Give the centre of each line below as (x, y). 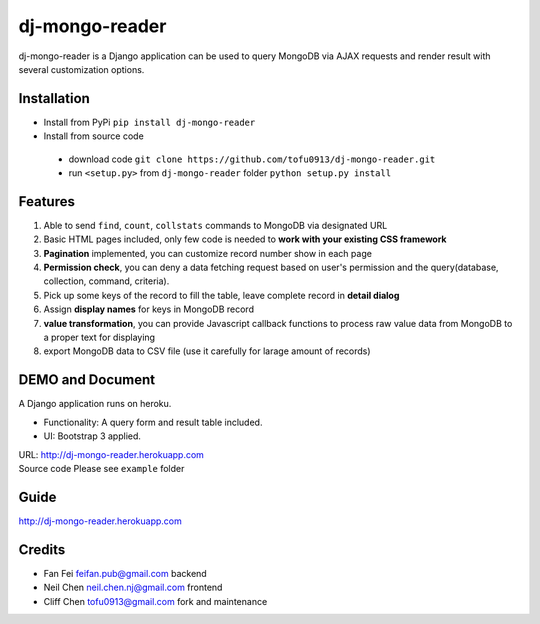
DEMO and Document (87, 380)
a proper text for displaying (99, 337)
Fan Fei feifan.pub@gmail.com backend (125, 573)
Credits (42, 549)
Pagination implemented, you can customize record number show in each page (207, 253)
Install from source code (93, 136)
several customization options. (81, 69)
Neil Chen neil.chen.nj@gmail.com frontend (133, 587)
